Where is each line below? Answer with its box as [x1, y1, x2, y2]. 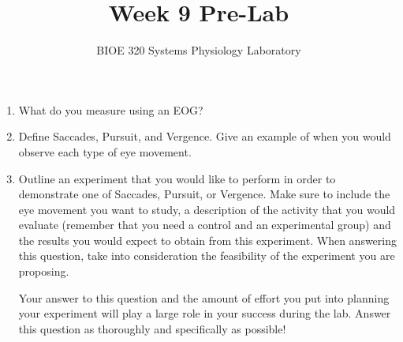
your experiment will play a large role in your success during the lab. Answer [18, 305, 391, 321]
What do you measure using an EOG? [18, 101, 203, 118]
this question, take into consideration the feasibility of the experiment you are [18, 247, 395, 264]
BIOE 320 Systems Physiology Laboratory [96, 42, 301, 58]
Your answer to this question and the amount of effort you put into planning [18, 289, 390, 306]
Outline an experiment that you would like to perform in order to [18, 170, 336, 186]
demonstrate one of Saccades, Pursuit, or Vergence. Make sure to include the [18, 186, 390, 202]
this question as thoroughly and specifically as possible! [18, 320, 286, 336]
